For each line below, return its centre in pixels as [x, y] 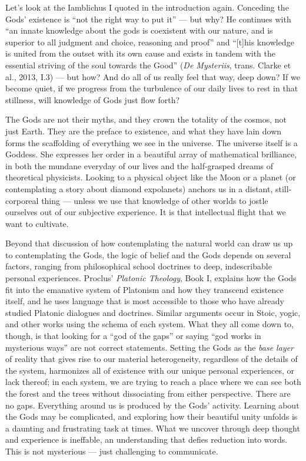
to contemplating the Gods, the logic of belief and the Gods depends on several [148, 254]
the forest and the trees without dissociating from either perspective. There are [148, 393]
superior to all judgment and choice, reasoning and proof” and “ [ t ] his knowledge [150, 42]
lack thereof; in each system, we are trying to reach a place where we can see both [153, 382]
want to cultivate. [37, 223]
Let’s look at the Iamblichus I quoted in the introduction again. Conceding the [147, 7]
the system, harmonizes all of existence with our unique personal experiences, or [150, 370]
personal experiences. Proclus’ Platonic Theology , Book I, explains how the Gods [151, 278]
